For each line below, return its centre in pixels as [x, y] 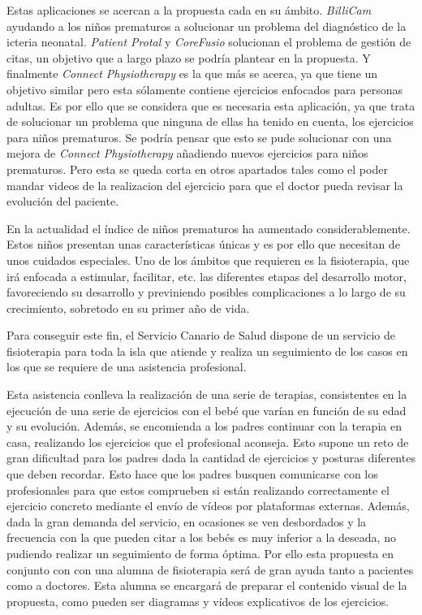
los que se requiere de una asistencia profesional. [127, 367]
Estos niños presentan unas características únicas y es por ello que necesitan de [203, 244]
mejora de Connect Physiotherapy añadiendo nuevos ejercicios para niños [187, 153]
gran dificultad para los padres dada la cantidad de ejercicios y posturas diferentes [211, 458]
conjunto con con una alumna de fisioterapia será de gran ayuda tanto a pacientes [210, 569]
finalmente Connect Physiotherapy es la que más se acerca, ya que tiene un [192, 74]
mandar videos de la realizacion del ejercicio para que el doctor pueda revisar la [205, 185]
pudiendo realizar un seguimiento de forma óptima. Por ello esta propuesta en [200, 553]
